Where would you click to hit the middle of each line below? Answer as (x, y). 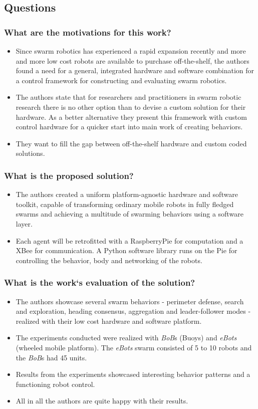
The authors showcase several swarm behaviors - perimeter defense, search (130, 301)
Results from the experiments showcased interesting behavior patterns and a (133, 374)
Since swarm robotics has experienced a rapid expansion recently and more (131, 51)
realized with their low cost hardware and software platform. (109, 321)
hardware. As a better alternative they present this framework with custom (131, 117)
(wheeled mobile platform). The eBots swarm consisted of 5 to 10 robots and (134, 347)
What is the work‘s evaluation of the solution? (100, 282)
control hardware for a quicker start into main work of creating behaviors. (129, 127)
